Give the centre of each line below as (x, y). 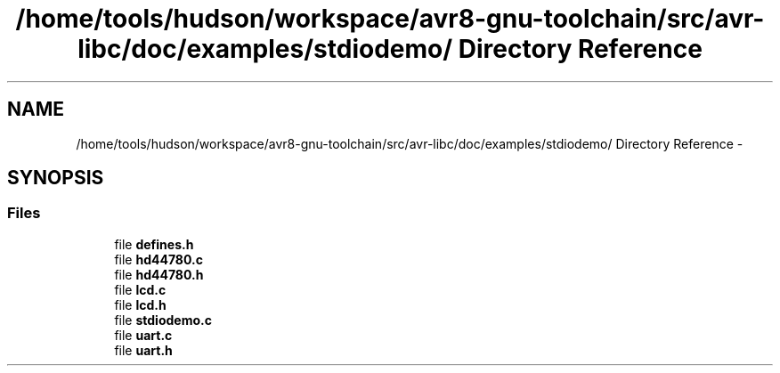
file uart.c (143, 335)
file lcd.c (140, 289)
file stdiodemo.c (163, 320)
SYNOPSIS (56, 178)
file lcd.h (140, 304)
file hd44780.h (159, 274)
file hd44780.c (158, 259)
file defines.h (154, 244)
